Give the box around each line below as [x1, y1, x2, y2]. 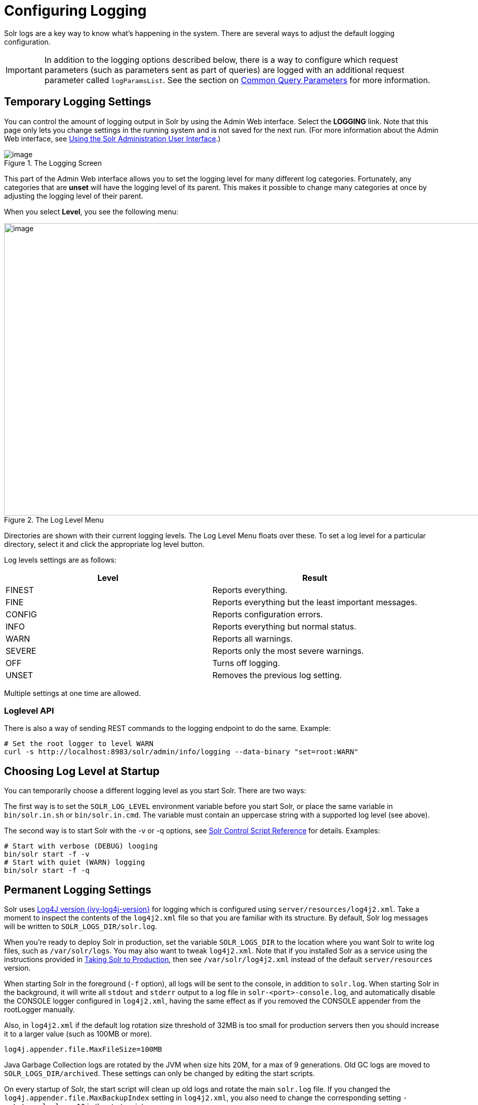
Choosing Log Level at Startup [4, 764, 160, 778]
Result [302, 572, 328, 583]
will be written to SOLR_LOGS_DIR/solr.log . [4, 922, 157, 931]
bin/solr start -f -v [4, 850, 90, 859]
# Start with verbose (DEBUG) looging [4, 842, 158, 851]
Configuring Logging [4, 2, 147, 19]
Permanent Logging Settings [4, 883, 151, 896]
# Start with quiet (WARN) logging [4, 858, 145, 867]
